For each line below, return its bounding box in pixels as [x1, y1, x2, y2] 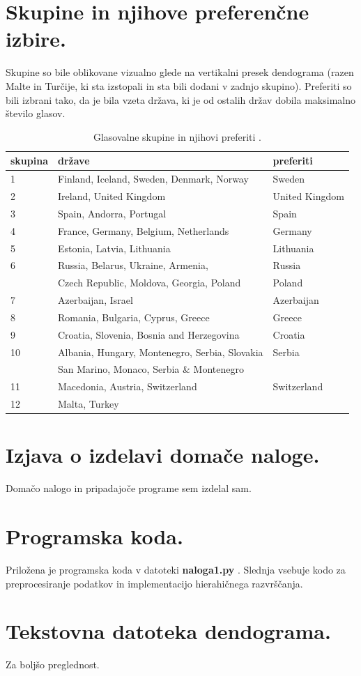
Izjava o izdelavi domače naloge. [6, 440, 320, 469]
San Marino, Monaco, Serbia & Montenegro [57, 362, 244, 376]
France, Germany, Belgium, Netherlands [57, 223, 229, 238]
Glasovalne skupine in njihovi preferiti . [93, 129, 261, 144]
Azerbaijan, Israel [57, 293, 133, 307]
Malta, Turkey [57, 397, 119, 411]
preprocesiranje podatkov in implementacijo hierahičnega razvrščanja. [6, 576, 303, 590]
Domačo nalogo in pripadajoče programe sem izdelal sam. [6, 481, 252, 496]
